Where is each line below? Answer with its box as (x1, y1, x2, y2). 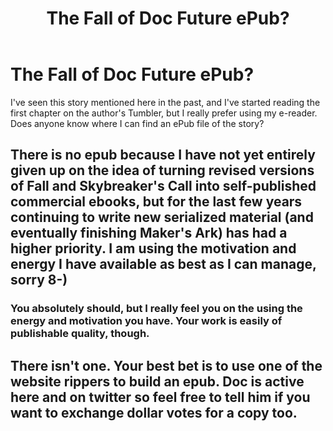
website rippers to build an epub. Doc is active (10, 373, 305, 390)
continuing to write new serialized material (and (10, 209, 314, 226)
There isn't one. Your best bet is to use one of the (10, 357, 323, 374)
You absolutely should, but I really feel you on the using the (10, 302, 303, 316)
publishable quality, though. (10, 327, 150, 341)
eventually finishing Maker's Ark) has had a (10, 225, 288, 242)
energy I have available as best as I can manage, (10, 256, 317, 273)
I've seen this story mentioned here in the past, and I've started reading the (10, 96, 321, 108)
